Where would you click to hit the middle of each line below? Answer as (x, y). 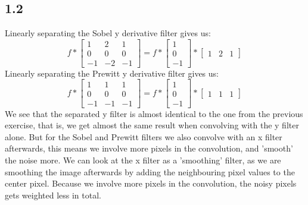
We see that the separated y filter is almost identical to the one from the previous (154, 113)
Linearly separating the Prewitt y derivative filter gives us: (112, 73)
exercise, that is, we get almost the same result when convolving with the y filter (152, 125)
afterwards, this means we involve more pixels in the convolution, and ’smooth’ (149, 148)
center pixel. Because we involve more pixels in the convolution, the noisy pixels (151, 183)
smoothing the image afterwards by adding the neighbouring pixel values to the (150, 171)
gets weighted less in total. (53, 195)
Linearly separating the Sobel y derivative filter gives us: (108, 33)
